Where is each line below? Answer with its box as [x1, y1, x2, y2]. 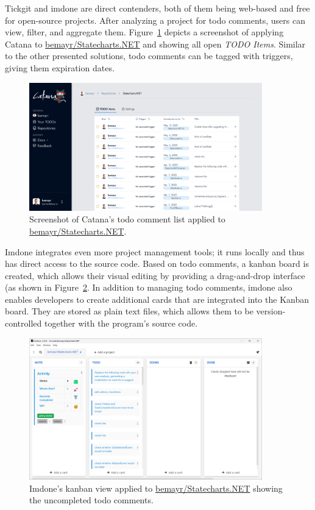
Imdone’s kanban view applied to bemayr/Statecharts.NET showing [29, 481, 283, 494]
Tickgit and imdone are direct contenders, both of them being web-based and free [5, 2, 310, 14]
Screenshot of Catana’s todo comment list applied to [29, 213, 225, 225]
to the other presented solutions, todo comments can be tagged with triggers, [5, 49, 293, 62]
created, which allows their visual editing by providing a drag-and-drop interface [5, 269, 305, 282]
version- [256, 305, 286, 317]
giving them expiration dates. [5, 61, 115, 74]
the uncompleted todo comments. [29, 494, 154, 506]
